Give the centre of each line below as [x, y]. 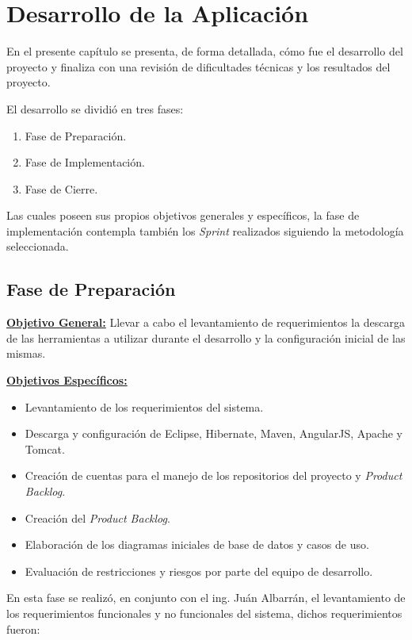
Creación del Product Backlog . [97, 517]
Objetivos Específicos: [67, 380]
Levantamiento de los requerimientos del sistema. [144, 406]
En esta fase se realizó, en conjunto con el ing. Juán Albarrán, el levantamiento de [206, 598]
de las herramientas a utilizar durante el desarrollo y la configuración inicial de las [206, 337]
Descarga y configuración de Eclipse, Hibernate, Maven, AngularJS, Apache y [214, 433]
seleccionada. [38, 246]
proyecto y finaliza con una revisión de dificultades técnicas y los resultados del [198, 66]
